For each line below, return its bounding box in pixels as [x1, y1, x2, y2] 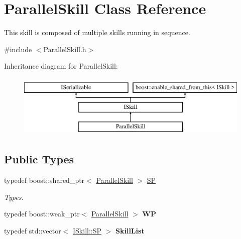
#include [4, 44, 32, 54]
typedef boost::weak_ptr [4, 208, 80, 219]
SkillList [115, 225, 145, 235]
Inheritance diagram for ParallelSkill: [4, 61, 118, 71]
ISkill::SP [73, 225, 102, 235]
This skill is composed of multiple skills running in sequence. [4, 27, 190, 38]
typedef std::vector [4, 225, 61, 235]
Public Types [4, 151, 74, 167]
